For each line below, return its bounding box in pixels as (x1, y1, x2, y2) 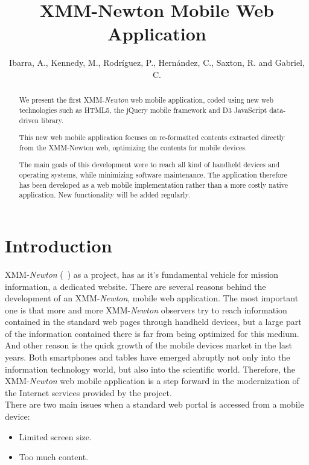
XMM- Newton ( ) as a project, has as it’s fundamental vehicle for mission (5, 268, 279, 280)
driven (19, 115, 39, 125)
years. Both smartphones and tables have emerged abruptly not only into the (5, 351, 290, 364)
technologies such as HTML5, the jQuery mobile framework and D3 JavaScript (19, 104, 267, 115)
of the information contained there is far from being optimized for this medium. (5, 327, 299, 339)
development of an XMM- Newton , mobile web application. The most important (5, 292, 299, 304)
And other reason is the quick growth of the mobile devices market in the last (5, 339, 293, 351)
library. (41, 115, 64, 125)
